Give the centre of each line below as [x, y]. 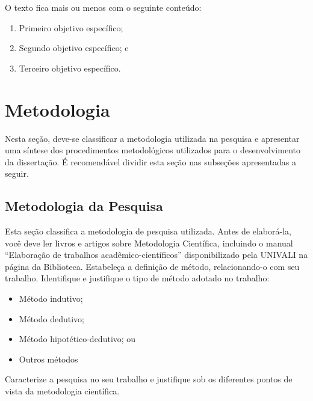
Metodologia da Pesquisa [84, 206]
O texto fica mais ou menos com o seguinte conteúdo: [103, 7]
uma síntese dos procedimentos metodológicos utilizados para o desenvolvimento [153, 150]
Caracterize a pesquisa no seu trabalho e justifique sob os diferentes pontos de [149, 379]
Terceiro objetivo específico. [70, 68]
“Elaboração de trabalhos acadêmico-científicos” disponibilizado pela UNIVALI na [156, 255]
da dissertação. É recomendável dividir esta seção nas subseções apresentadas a [151, 161]
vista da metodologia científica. [62, 391]
